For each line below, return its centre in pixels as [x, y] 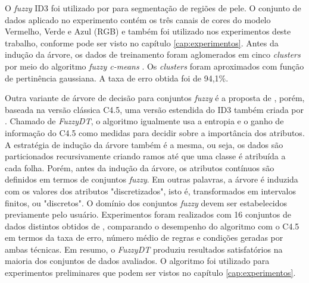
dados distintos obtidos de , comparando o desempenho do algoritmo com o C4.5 [152, 226]
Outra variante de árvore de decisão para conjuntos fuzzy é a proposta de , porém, [155, 98]
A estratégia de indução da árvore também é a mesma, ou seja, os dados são [144, 144]
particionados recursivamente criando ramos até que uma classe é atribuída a [145, 156]
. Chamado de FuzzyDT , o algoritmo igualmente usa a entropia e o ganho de [144, 121]
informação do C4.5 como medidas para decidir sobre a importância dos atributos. [155, 132]
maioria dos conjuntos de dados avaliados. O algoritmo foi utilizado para [137, 261]
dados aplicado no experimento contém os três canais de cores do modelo [138, 19]
